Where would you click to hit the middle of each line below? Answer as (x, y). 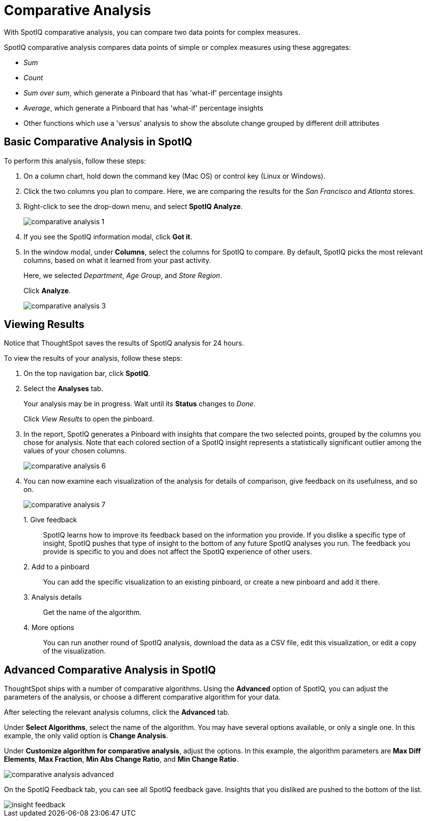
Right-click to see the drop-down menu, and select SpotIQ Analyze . (133, 206)
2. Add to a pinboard (56, 567)
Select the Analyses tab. (63, 389)
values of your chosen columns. (75, 451)
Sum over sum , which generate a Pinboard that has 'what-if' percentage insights (153, 93)
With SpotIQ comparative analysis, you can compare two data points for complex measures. (152, 32)
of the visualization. (75, 651)
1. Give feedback (50, 520)
